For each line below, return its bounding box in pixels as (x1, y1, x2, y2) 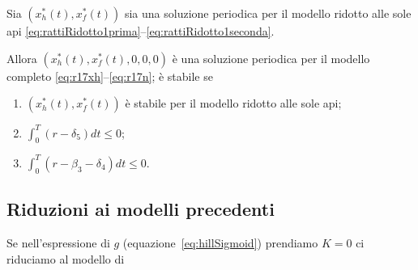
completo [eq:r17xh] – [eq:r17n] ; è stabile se (6, 67, 213, 84)
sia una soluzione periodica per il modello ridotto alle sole (124, 5, 412, 21)
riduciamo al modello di (6, 250, 125, 267)
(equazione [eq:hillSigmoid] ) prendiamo (122, 234, 318, 251)
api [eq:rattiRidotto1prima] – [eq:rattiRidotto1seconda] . (6, 23, 275, 39)
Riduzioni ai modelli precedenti (6, 196, 275, 221)
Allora (6, 49, 37, 66)
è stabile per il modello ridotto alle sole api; (125, 95, 342, 112)
